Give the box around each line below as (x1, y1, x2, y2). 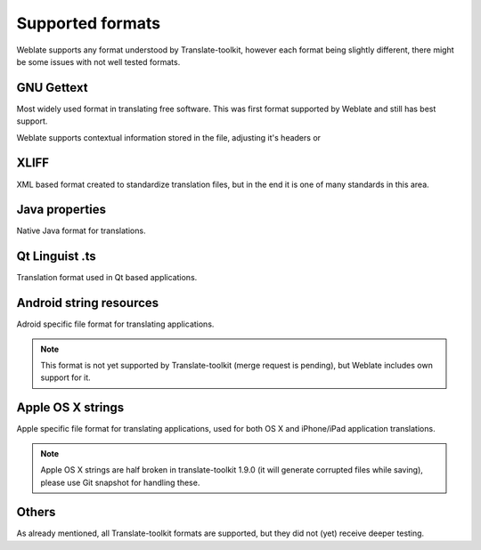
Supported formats (16, 13, 160, 33)
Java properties (16, 202, 107, 217)
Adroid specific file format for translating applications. (16, 319, 215, 329)
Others (16, 505, 56, 520)
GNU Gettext (16, 80, 88, 95)
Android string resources (16, 295, 159, 311)
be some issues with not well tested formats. (16, 56, 181, 67)
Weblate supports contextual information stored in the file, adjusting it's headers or (16, 132, 321, 142)
